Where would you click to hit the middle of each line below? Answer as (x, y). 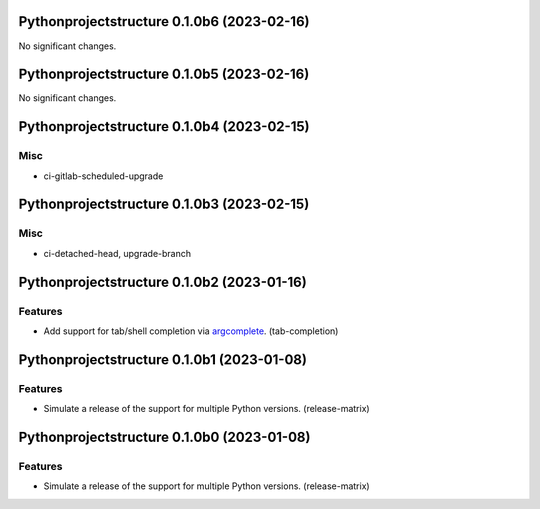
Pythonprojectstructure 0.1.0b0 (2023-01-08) (164, 436)
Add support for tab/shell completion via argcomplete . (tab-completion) (191, 331)
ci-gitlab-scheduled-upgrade (103, 176)
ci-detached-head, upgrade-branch (117, 253)
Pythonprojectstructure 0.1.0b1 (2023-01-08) (162, 359)
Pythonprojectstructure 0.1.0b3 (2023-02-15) (164, 204)
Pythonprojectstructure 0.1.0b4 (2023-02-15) (164, 126)
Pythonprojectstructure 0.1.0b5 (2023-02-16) (164, 74)
